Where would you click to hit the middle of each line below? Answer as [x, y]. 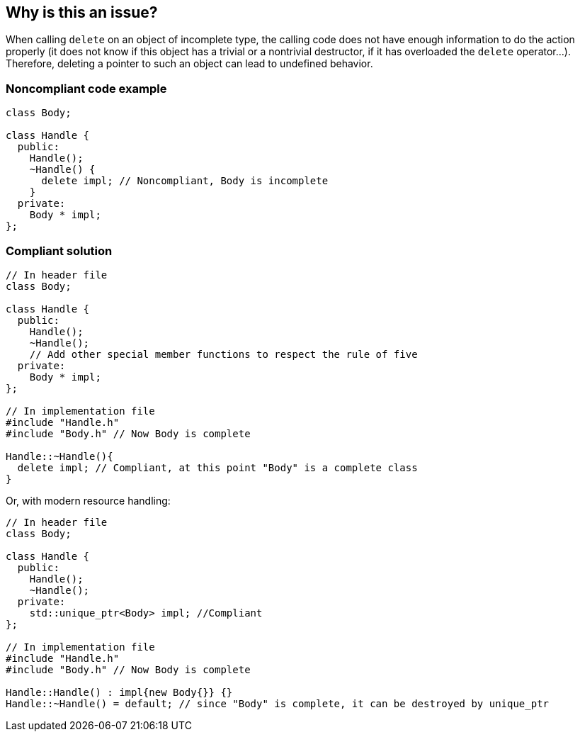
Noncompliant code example [86, 88]
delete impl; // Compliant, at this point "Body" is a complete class [217, 467]
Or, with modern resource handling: [88, 500]
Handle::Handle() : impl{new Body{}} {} [119, 692]
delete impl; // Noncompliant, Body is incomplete [185, 181]
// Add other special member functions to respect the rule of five [223, 354]
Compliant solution [59, 251]
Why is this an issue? [82, 12]
